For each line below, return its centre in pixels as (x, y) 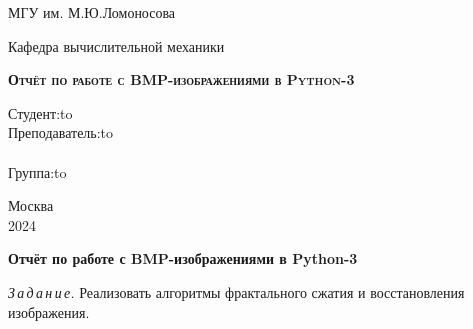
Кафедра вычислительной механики (116, 45)
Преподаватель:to (61, 132)
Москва (31, 205)
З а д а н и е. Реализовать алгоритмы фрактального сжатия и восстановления (236, 291)
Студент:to (40, 112)
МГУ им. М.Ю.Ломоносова (92, 12)
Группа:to (37, 171)
